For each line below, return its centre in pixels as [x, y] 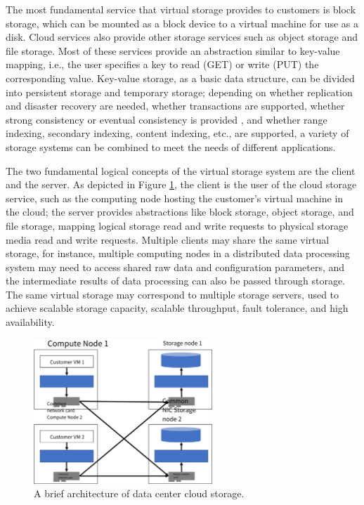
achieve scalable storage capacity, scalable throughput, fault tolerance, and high [177, 308]
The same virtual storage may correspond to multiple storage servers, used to [173, 294]
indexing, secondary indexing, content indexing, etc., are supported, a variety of [177, 133]
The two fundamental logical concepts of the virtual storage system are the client [181, 170]
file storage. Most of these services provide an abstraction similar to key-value [173, 50]
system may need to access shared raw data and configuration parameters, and [175, 267]
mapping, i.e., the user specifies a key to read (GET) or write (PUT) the [162, 64]
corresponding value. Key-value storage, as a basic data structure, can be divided [180, 78]
